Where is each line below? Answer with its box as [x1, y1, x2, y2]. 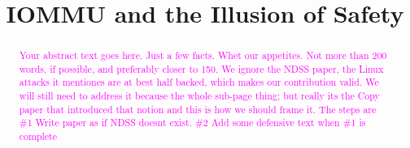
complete [19, 129, 58, 143]
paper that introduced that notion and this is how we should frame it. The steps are [19, 102, 377, 116]
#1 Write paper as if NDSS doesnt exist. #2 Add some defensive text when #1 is [19, 116, 366, 129]
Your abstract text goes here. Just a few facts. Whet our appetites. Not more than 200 [19, 49, 387, 62]
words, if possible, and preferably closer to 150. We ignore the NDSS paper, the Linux [19, 61, 384, 75]
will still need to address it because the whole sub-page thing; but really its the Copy [19, 89, 380, 103]
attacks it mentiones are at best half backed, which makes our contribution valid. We [19, 75, 379, 89]
